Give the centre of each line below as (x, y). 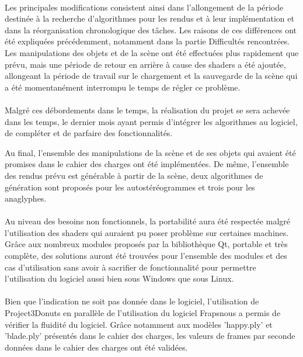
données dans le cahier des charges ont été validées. (96, 347)
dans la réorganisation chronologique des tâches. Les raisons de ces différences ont (151, 30)
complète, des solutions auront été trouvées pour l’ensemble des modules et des (146, 256)
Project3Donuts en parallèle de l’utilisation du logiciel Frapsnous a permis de (143, 313)
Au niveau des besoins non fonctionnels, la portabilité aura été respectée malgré (147, 221)
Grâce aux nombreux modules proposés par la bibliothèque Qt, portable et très (146, 244)
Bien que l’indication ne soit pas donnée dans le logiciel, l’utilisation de (132, 301)
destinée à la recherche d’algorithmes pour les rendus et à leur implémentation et (149, 18)
